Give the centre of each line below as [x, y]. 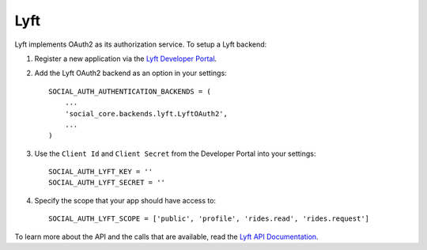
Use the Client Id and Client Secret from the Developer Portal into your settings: [175, 153]
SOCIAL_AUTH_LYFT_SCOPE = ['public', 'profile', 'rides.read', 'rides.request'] [209, 219]
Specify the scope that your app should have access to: [125, 200]
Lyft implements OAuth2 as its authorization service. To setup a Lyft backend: [141, 44]
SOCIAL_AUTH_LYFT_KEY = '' [101, 172]
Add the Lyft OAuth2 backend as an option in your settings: [130, 73]
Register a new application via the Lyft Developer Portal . [126, 59]
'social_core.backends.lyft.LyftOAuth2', [146, 114]
